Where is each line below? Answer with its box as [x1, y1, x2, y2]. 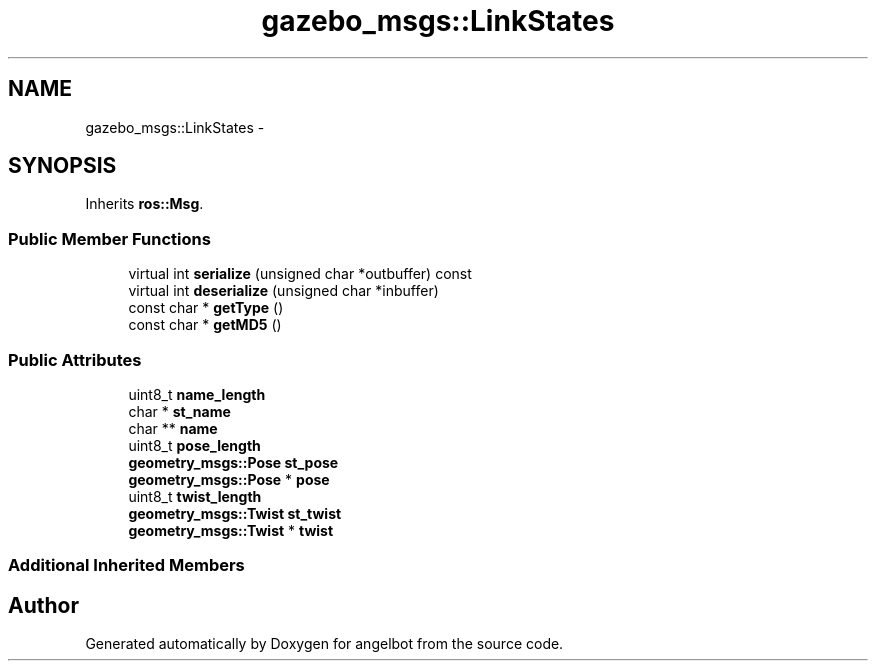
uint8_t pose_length [128, 436, 261, 454]
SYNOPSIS [8, 153, 117, 179]
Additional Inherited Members [8, 555, 245, 576]
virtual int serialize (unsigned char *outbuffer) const [128, 265, 472, 283]
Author [8, 592, 79, 618]
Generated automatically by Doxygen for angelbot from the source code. [85, 635, 564, 653]
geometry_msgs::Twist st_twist [128, 504, 342, 522]
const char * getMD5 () [128, 316, 282, 334]
